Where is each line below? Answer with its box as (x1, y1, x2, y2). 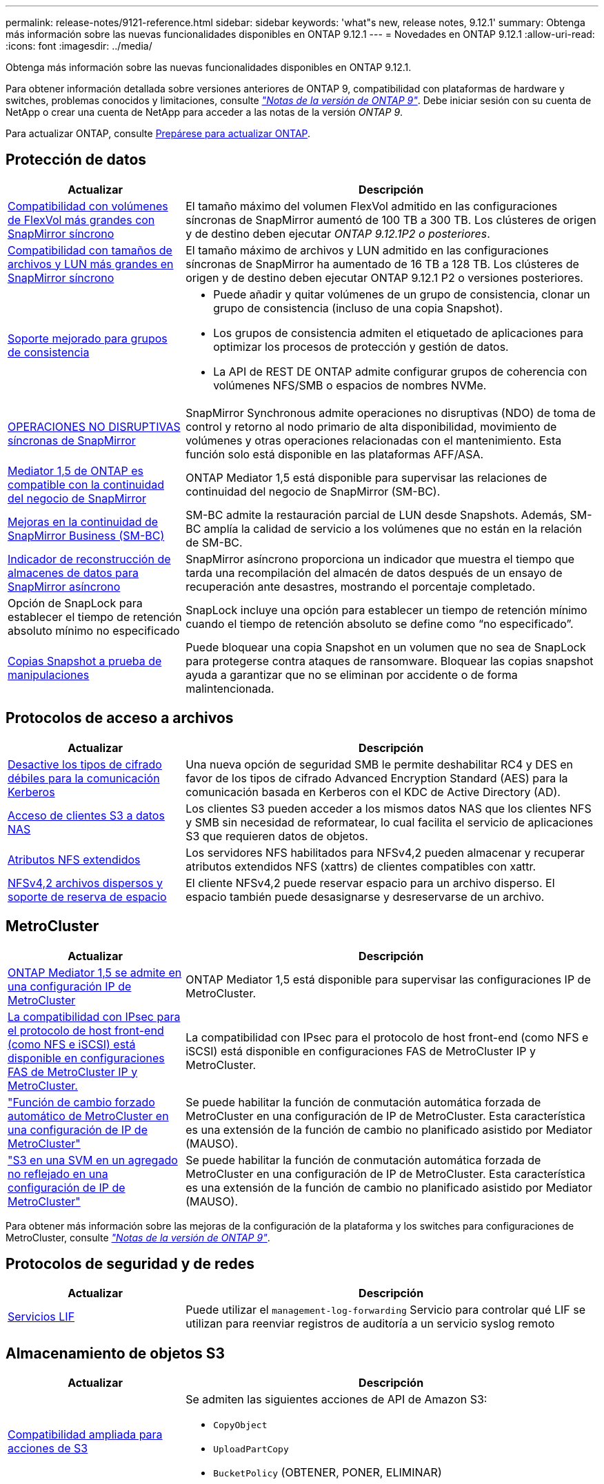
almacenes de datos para (8, 565, 139, 580)
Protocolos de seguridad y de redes (6, 1254, 255, 1272)
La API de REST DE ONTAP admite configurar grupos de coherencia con (213, 364, 587, 378)
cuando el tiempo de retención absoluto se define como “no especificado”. (185, 616, 574, 631)
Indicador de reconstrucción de (8, 551, 171, 566)
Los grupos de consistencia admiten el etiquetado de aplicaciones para (213, 325, 584, 340)
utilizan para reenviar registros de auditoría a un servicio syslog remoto (185, 1317, 555, 1331)
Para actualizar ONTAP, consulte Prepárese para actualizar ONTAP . (6, 128, 311, 139)
